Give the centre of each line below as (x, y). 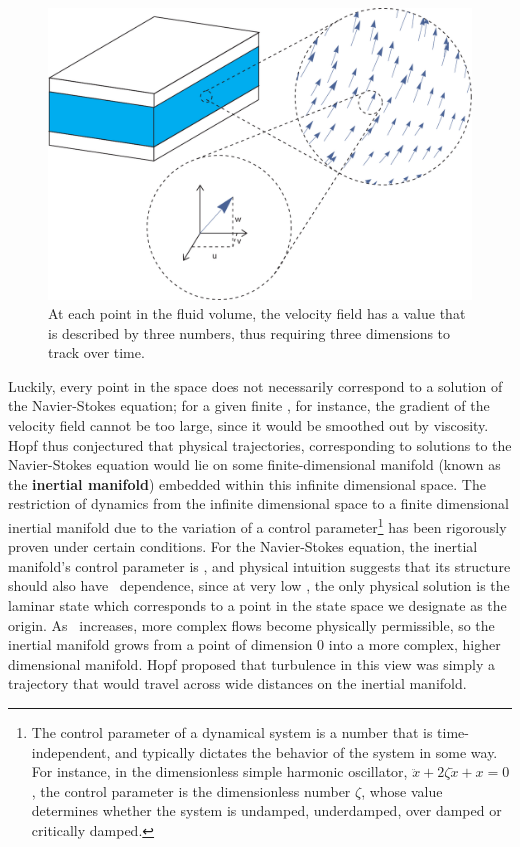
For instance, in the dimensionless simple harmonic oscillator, (219, 771)
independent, (71, 751)
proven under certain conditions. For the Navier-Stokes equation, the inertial (243, 546)
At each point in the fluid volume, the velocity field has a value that (257, 313)
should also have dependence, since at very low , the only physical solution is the (259, 585)
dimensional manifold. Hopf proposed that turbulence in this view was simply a (252, 663)
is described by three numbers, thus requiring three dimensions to (249, 332)
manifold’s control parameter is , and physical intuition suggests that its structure (259, 565)
